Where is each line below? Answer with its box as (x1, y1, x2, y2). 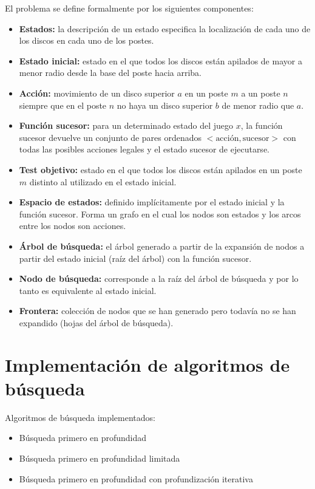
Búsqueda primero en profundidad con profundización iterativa (19, 472, 253, 485)
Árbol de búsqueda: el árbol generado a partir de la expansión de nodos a (19, 239, 305, 252)
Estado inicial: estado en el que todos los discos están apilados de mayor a (19, 54, 302, 67)
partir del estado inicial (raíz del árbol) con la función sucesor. (19, 251, 252, 264)
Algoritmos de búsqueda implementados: (5, 411, 155, 423)
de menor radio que (222, 98, 294, 111)
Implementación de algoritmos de (5, 352, 290, 377)
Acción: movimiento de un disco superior (19, 86, 175, 99)
